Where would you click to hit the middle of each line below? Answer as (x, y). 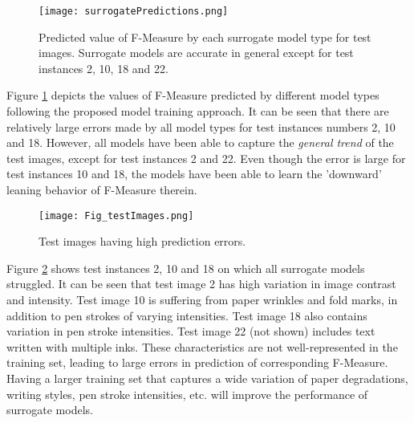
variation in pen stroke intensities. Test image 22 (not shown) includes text (191, 331)
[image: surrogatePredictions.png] (134, 11)
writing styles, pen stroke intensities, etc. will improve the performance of (187, 394)
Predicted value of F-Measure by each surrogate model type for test (205, 37)
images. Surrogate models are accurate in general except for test (196, 53)
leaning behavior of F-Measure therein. (102, 189)
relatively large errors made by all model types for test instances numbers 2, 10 (201, 126)
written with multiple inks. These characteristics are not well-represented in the (202, 346)
